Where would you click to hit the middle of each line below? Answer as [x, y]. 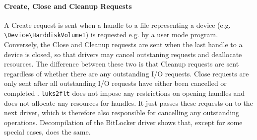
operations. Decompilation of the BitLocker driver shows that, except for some [123, 122]
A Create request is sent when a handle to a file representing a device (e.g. [117, 25]
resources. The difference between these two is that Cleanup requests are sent [122, 64]
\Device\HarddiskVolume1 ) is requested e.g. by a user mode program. [111, 35]
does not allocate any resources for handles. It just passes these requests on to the [128, 103]
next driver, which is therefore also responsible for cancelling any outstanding [122, 112]
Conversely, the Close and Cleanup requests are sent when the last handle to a [123, 44]
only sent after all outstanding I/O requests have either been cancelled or [115, 83]
